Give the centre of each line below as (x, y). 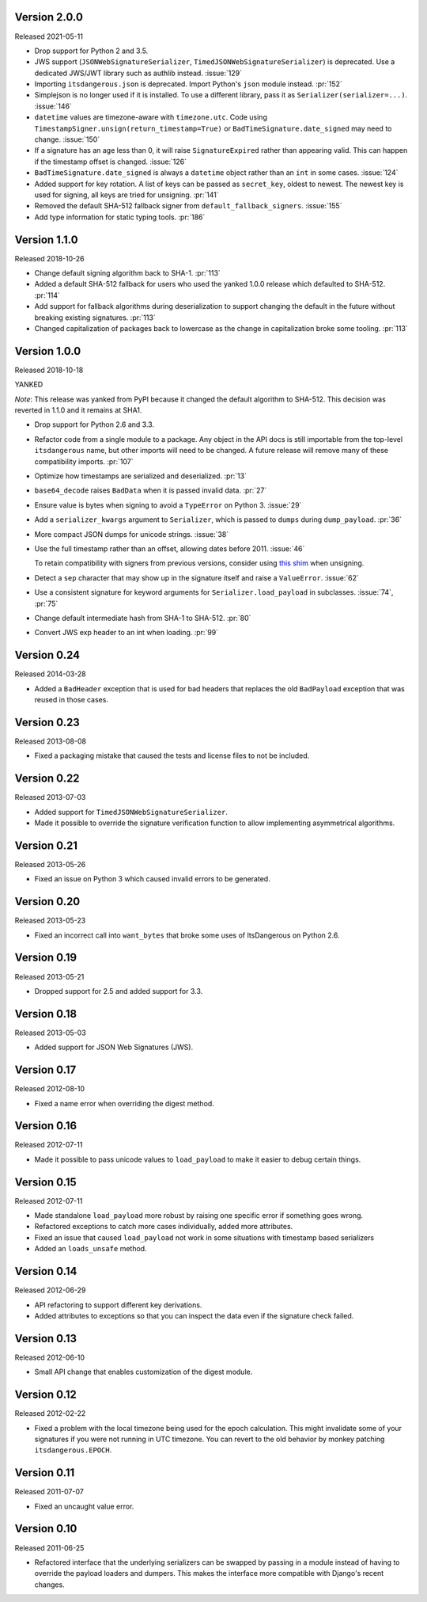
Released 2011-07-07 (49, 1492)
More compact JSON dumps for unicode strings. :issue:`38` (132, 534)
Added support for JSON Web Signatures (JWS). (114, 1047)
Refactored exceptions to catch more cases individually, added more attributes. (164, 1227)
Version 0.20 (47, 902)
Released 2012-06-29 (50, 1290)
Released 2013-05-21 (49, 976)
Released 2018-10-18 (49, 370)
